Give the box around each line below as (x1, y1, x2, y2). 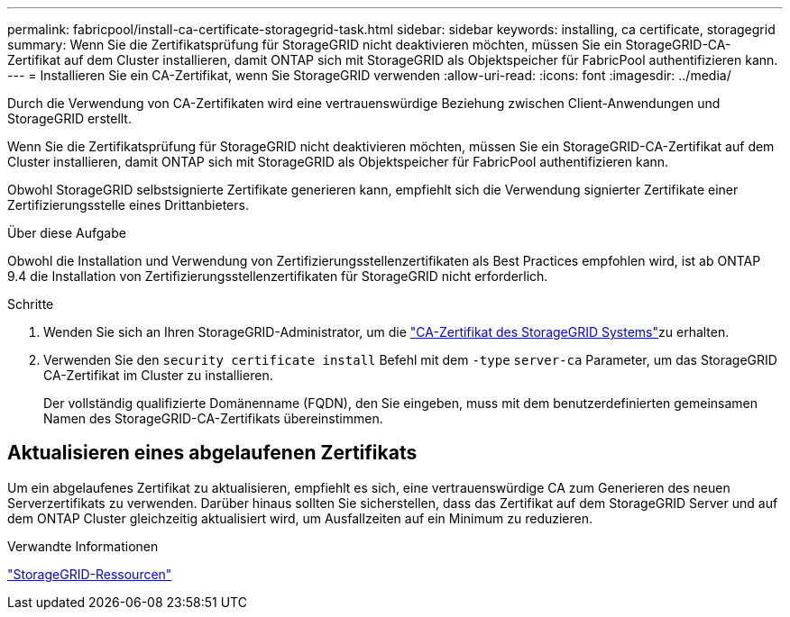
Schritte (7, 296, 54, 312)
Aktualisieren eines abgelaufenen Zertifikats (7, 441, 418, 465)
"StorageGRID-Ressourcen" (7, 566, 172, 582)
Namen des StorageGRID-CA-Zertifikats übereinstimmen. (43, 411, 383, 426)
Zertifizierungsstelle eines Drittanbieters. (7, 197, 249, 213)
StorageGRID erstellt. (7, 111, 132, 126)
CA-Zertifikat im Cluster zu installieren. (43, 367, 273, 383)
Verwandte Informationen (7, 538, 159, 554)
